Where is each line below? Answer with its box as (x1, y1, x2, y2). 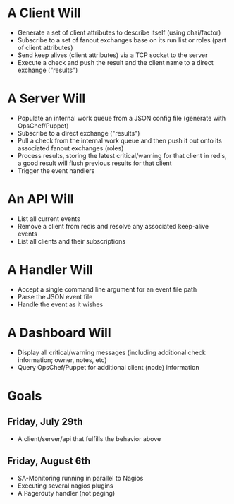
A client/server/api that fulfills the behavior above (17, 434, 161, 443)
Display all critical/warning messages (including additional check (17, 348, 206, 356)
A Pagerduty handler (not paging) (17, 488, 116, 497)
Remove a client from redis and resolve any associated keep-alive (17, 222, 209, 230)
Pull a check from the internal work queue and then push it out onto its (17, 136, 222, 145)
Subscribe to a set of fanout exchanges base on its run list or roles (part (17, 35, 227, 44)
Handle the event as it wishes (17, 300, 104, 308)
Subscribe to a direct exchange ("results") (17, 128, 140, 137)
